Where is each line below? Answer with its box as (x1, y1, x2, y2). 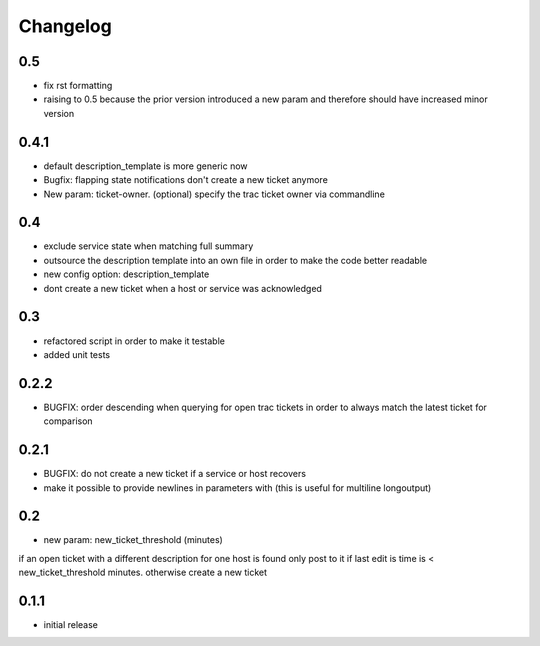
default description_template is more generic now (43, 160, 248, 172)
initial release (43, 619, 99, 631)
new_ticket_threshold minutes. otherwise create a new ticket (18, 566, 268, 579)
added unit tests (43, 348, 110, 360)
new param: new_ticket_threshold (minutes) (43, 534, 224, 546)
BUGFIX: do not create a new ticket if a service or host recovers (43, 468, 307, 480)
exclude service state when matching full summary (43, 240, 254, 252)
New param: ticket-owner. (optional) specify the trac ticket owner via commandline (43, 188, 385, 200)
